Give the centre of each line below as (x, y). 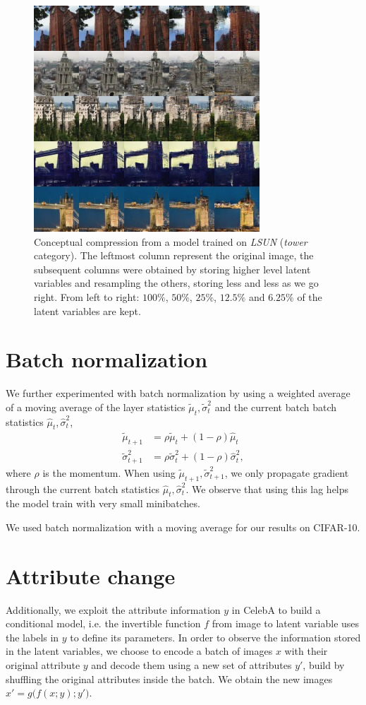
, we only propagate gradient (287, 472)
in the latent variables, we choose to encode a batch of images (139, 651)
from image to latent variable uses (286, 623)
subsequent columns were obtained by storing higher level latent (172, 269)
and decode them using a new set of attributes (191, 665)
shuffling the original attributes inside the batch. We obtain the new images (169, 679)
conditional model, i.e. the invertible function (103, 623)
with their (306, 651)
